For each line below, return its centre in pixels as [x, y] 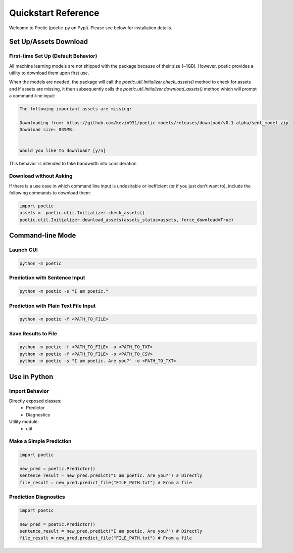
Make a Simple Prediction [40, 441]
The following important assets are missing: [76, 109]
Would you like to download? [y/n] [63, 150]
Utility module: [24, 422]
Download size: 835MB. [47, 130]
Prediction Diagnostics [37, 497]
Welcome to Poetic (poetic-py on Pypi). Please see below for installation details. [91, 28]
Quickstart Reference [54, 13]
